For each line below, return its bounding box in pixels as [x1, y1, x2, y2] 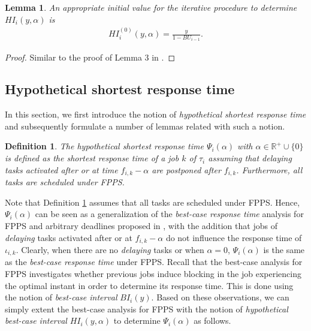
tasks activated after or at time [5, 163, 118, 176]
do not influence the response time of [165, 231, 302, 243]
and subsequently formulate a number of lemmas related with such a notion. [5, 119, 285, 132]
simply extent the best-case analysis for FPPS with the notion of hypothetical [5, 302, 288, 315]
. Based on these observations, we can [151, 291, 289, 303]
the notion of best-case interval [5, 291, 117, 303]
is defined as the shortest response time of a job [5, 152, 179, 164]
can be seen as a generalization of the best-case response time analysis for [35, 207, 304, 220]
